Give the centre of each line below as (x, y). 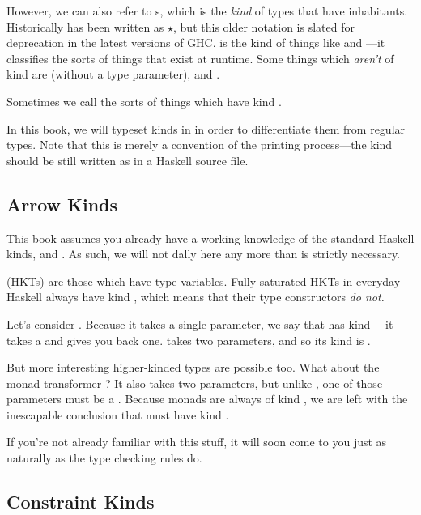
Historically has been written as (85, 26)
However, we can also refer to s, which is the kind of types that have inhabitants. (207, 11)
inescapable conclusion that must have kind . (118, 414)
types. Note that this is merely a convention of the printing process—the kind (200, 145)
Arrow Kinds (62, 204)
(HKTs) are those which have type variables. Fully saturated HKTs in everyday (204, 281)
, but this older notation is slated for (264, 26)
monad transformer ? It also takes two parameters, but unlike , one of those (195, 383)
